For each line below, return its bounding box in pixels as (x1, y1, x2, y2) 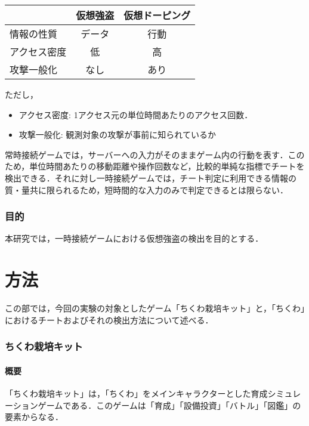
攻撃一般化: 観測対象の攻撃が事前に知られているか (18, 128, 216, 141)
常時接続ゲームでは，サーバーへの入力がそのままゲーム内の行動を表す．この (5, 148, 305, 160)
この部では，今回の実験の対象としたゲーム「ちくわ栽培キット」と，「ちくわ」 (5, 302, 305, 314)
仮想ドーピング (123, 8, 191, 22)
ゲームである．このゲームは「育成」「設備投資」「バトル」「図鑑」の (38, 399, 301, 411)
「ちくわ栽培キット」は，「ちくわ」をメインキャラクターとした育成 (5, 387, 268, 399)
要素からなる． (5, 410, 63, 423)
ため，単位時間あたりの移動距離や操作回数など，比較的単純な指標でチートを (5, 160, 305, 172)
